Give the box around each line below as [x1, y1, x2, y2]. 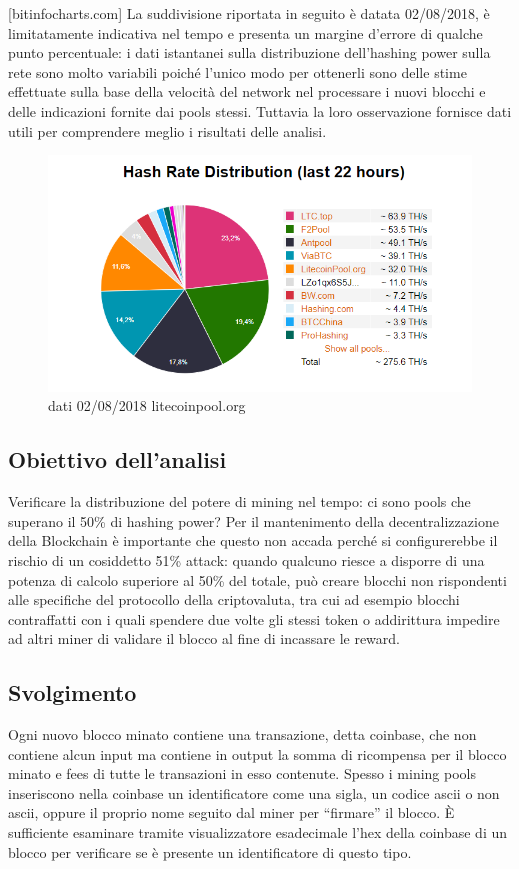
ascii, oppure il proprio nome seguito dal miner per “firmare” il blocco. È [8, 802, 455, 823]
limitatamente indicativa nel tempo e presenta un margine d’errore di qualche [8, 22, 483, 43]
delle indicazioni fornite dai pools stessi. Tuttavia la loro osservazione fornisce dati [8, 100, 512, 121]
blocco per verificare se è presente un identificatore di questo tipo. [8, 841, 412, 862]
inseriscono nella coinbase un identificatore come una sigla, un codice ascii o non [8, 782, 500, 803]
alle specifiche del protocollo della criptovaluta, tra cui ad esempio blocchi [8, 589, 460, 610]
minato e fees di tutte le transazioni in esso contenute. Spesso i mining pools [8, 763, 476, 784]
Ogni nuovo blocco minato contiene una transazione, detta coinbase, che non [8, 724, 477, 745]
